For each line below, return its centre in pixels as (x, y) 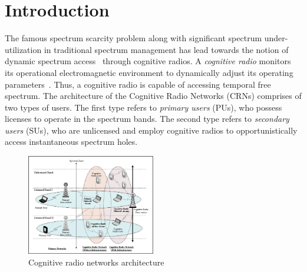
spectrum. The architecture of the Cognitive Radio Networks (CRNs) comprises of (153, 96)
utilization (23, 49)
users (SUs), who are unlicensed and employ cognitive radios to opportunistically (151, 130)
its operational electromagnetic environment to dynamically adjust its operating (149, 72)
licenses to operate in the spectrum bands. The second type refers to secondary (147, 119)
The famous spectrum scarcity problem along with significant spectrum (133, 38)
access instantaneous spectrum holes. (71, 142)
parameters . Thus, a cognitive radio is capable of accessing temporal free (138, 84)
